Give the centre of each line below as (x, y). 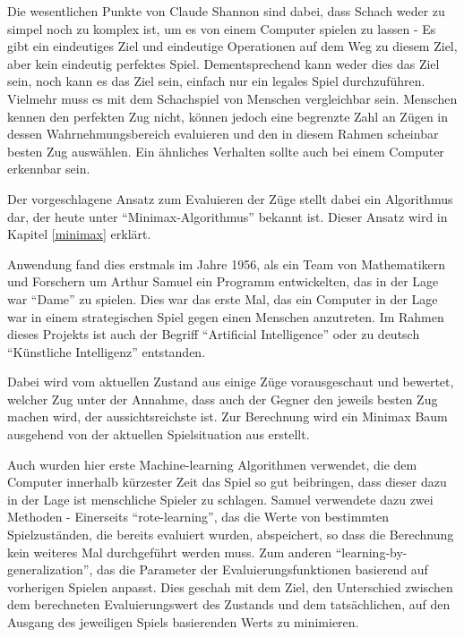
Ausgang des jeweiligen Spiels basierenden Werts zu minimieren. (183, 622)
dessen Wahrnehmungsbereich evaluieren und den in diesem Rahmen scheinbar (223, 134)
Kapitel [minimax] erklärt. (79, 234)
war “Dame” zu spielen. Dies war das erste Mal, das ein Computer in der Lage (223, 298)
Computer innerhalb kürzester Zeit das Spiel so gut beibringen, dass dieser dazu (227, 482)
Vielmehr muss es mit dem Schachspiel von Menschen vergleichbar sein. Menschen (232, 98)
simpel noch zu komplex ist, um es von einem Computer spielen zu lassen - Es (222, 28)
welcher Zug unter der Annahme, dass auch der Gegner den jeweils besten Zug (223, 399)
